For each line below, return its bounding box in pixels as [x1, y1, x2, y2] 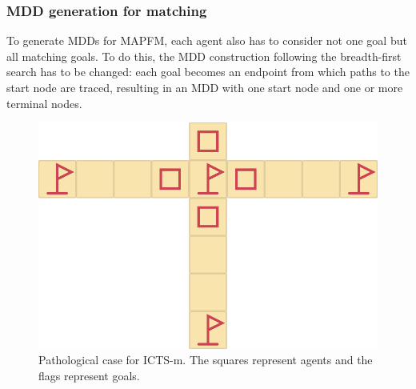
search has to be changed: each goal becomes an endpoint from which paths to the [6, 63, 410, 80]
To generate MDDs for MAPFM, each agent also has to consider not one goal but [6, 32, 407, 49]
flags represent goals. [38, 367, 140, 384]
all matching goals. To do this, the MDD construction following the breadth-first [6, 47, 402, 64]
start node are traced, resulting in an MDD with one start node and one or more [6, 79, 403, 95]
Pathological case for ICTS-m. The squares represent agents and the [38, 351, 373, 368]
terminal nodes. [6, 94, 82, 111]
